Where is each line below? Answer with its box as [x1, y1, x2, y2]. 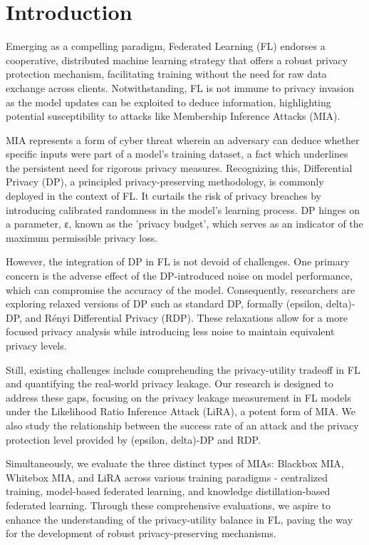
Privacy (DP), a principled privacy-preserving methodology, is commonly [6, 174, 324, 189]
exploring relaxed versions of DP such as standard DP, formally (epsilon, [6, 296, 323, 311]
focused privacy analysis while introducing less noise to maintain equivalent [6, 324, 335, 339]
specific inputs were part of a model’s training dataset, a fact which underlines [6, 146, 348, 161]
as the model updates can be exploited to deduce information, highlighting [6, 94, 331, 109]
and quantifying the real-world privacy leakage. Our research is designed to [6, 376, 333, 391]
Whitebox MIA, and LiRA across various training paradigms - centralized [6, 469, 328, 484]
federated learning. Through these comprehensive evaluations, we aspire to [6, 497, 331, 512]
